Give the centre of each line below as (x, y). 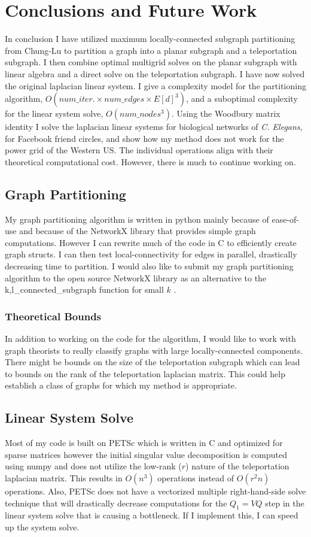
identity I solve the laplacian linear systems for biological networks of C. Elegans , (154, 127)
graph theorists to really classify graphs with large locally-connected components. (154, 350)
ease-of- (285, 219)
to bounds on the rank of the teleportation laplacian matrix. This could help (145, 373)
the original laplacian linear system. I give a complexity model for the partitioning (155, 85)
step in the (285, 503)
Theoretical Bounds (53, 316)
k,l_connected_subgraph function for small (84, 289)
